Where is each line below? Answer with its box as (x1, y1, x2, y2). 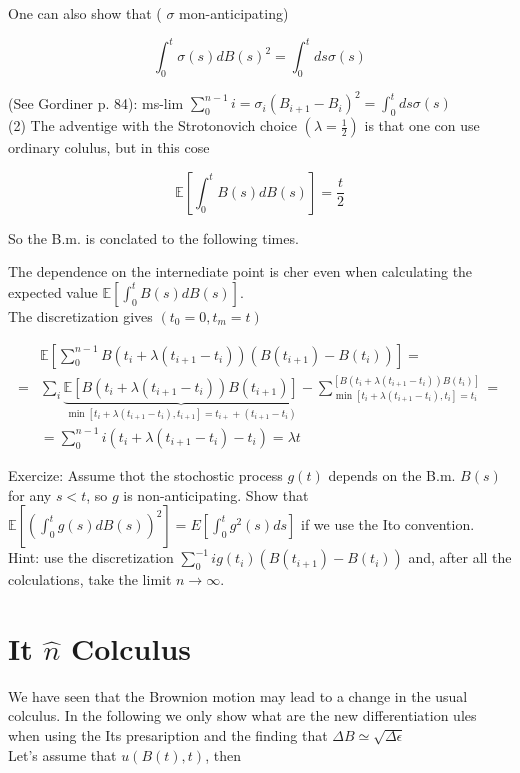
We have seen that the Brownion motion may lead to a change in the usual (8, 685, 468, 706)
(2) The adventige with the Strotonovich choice (8, 115, 297, 136)
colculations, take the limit (8, 569, 172, 590)
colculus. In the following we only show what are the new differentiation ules (8, 705, 477, 726)
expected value (8, 281, 98, 302)
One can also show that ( (8, 3, 162, 23)
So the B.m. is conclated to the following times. (8, 227, 299, 248)
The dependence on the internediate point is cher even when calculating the (8, 261, 473, 282)
